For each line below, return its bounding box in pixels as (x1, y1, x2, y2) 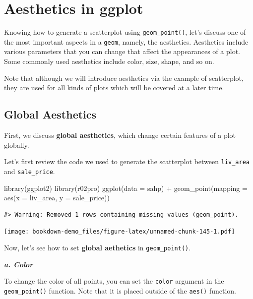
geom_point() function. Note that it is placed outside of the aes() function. (4, 285, 236, 296)
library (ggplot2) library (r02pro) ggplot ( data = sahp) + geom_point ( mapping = (4, 182, 248, 193)
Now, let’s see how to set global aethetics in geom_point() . (4, 242, 191, 252)
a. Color (4, 259, 33, 269)
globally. (4, 139, 29, 150)
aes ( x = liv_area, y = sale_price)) (4, 192, 110, 203)
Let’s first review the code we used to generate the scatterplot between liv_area (4, 156, 250, 167)
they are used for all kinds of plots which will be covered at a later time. (4, 82, 224, 93)
